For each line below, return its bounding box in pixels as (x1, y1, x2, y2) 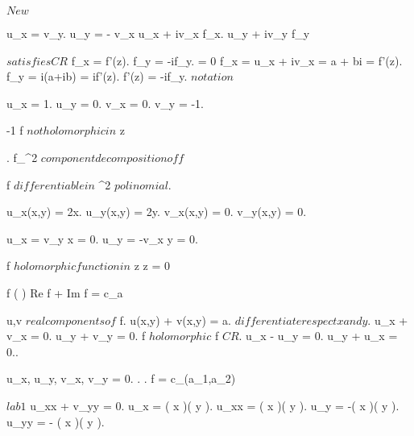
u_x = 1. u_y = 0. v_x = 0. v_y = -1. (6, 94, 204, 111)
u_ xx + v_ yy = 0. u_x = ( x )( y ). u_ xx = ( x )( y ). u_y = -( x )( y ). (30, 397, 400, 413)
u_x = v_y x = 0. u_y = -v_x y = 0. (6, 230, 198, 247)
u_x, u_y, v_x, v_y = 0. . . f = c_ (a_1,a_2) (6, 370, 236, 387)
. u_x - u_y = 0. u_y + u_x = (238, 327, 398, 344)
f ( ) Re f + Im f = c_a (6, 284, 123, 301)
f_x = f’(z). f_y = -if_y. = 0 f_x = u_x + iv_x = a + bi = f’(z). (71, 52, 403, 69)
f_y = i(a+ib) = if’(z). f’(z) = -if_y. (6, 68, 188, 85)
